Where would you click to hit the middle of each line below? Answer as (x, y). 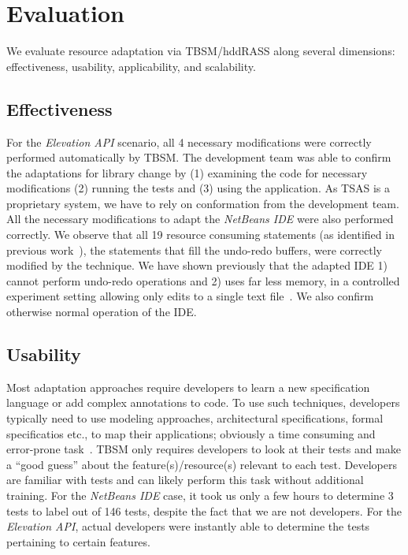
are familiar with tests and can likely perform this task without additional (185, 480)
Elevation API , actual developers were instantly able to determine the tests (188, 526)
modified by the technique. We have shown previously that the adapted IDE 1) (197, 265)
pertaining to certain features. (78, 541)
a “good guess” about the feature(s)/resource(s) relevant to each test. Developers (202, 464)
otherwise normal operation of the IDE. (102, 312)
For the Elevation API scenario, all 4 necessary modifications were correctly (189, 142)
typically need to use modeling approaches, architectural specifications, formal (195, 418)
